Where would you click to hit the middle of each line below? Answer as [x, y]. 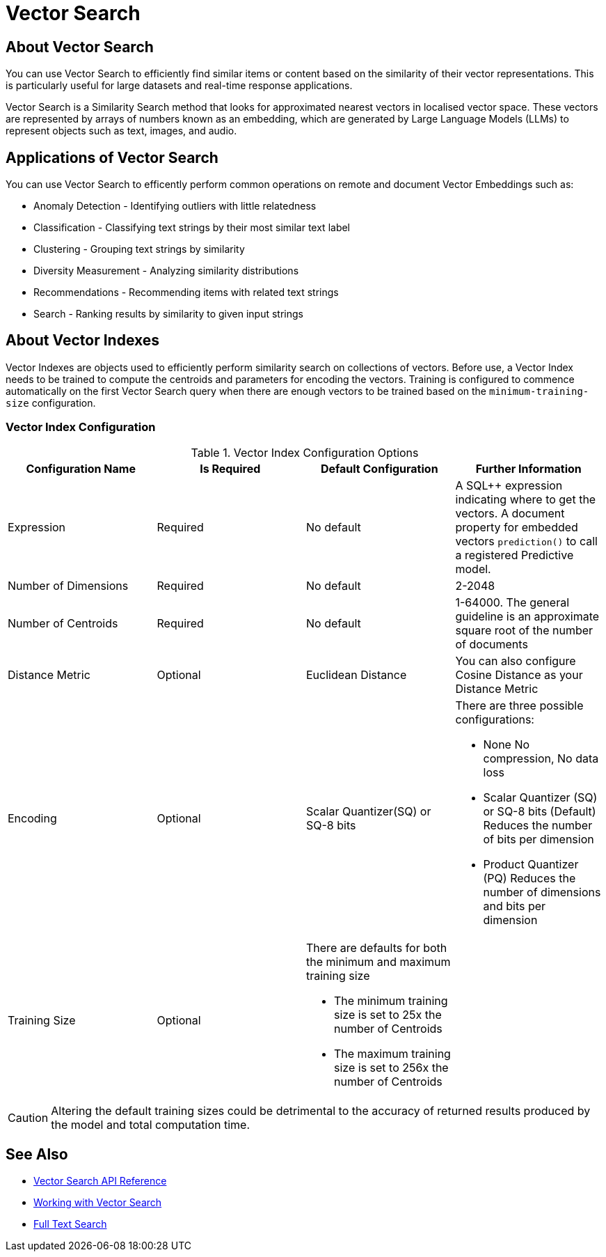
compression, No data [541, 758]
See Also [37, 1155]
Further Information [528, 468]
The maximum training [392, 1053]
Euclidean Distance [357, 674]
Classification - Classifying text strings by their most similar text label [192, 228]
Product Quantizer [531, 864]
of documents [492, 644]
